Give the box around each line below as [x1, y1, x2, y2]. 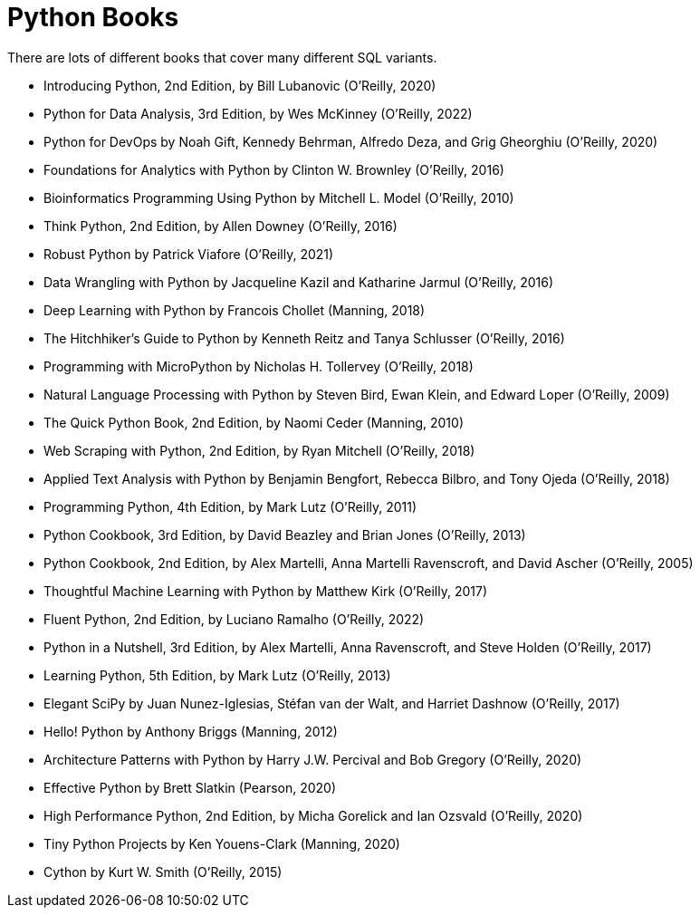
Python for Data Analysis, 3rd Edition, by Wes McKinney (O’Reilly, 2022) [43, 105, 473, 121]
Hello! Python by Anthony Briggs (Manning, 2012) [43, 723, 338, 739]
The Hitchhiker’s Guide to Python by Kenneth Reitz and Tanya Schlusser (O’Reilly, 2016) [43, 330, 565, 346]
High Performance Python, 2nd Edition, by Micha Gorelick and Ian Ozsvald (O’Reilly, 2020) [43, 807, 583, 823]
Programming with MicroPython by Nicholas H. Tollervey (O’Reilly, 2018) [43, 358, 474, 374]
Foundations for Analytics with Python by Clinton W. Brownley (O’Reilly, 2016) [43, 161, 504, 178]
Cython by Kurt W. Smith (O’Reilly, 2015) [43, 863, 283, 880]
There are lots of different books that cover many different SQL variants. [7, 49, 437, 65]
